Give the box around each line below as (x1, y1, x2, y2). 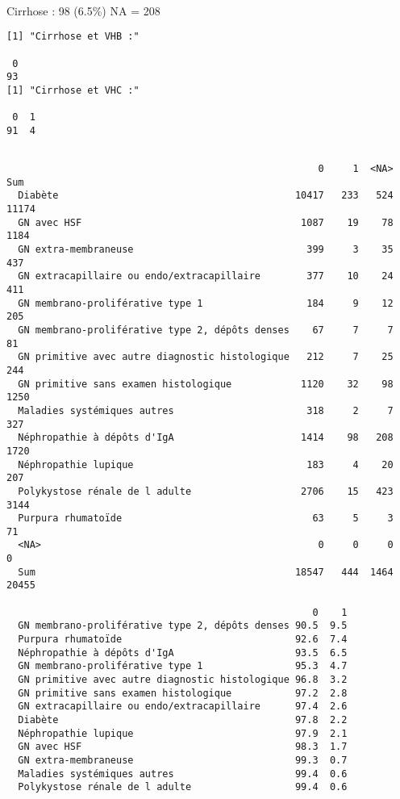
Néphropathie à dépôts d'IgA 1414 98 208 (18, 432, 394, 444)
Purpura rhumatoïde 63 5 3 (18, 512, 394, 525)
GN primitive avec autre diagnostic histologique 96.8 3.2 (18, 674, 348, 686)
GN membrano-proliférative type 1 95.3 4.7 (18, 660, 348, 672)
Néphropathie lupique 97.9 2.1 (18, 727, 348, 739)
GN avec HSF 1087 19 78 (18, 216, 394, 228)
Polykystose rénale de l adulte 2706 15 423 (18, 485, 394, 497)
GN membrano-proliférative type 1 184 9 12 (18, 297, 394, 309)
